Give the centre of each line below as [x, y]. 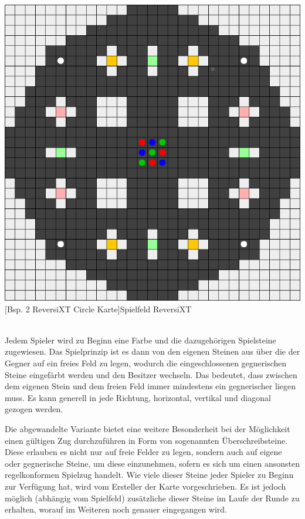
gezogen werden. [34, 409]
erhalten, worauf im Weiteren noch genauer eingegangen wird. [116, 509]
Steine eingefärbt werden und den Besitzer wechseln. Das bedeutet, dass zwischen [151, 374]
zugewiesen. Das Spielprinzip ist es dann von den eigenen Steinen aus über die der [152, 351]
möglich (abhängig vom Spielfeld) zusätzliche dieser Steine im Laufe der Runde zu [152, 498]
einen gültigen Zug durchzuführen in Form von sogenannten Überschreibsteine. [146, 440]
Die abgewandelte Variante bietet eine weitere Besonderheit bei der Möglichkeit [148, 428]
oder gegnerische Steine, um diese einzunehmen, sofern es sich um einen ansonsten [152, 463]
